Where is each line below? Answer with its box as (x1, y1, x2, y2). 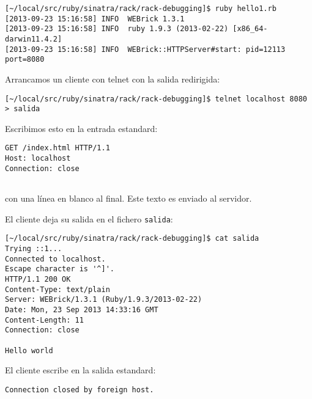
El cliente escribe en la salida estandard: (5, 364, 156, 376)
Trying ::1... (5, 244, 62, 253)
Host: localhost (5, 154, 71, 163)
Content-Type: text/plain (5, 285, 110, 294)
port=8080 (5, 55, 45, 64)
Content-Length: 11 (5, 315, 84, 324)
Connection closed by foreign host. (5, 385, 154, 394)
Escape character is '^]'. (5, 265, 114, 274)
